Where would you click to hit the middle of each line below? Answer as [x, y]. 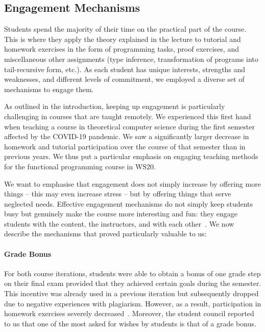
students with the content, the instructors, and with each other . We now [119, 223]
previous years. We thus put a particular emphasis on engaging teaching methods [131, 156]
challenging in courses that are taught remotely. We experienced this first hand [128, 116]
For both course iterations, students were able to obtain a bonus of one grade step [132, 273]
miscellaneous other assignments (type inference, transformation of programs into [131, 59]
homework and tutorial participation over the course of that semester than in [125, 146]
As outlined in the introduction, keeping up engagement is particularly [115, 106]
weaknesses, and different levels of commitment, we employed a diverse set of [124, 79]
